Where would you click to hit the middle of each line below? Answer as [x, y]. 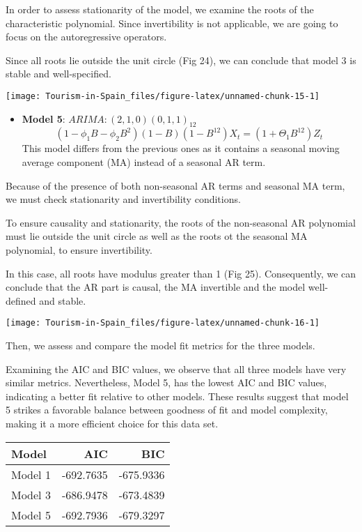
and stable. [63, 300]
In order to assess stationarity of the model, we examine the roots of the [160, 9]
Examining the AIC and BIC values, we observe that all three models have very [176, 368]
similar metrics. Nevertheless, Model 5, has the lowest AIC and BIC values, [166, 382]
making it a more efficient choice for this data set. [112, 423]
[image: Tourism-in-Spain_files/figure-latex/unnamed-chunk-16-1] [163, 323]
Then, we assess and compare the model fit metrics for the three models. [160, 345]
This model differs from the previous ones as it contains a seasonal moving [181, 148]
